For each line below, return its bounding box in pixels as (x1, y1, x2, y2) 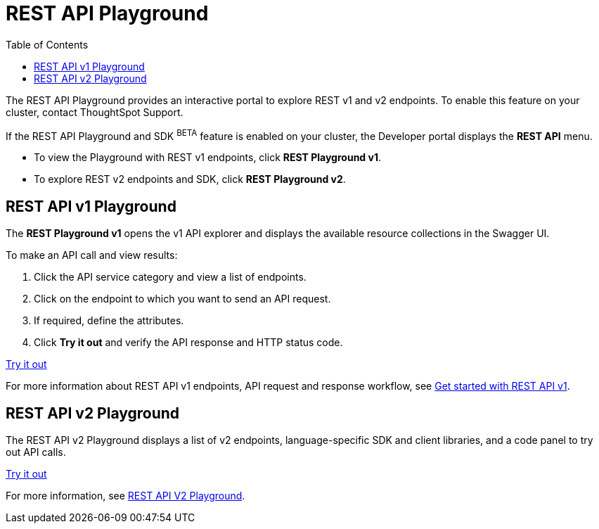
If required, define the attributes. (34, 314, 184, 327)
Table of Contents (6, 38, 89, 51)
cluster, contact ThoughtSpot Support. (6, 106, 183, 118)
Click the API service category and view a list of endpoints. (34, 271, 307, 283)
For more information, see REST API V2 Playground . (6, 490, 245, 502)
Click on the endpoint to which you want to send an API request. (34, 293, 331, 305)
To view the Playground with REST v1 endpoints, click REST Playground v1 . (34, 151, 381, 164)
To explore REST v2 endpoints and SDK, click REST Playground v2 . (34, 173, 346, 186)
